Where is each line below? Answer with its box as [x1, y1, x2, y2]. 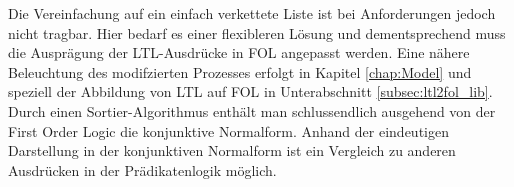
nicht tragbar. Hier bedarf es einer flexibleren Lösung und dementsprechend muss [8, 22, 506, 43]
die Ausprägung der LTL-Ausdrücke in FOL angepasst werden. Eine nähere [8, 42, 470, 63]
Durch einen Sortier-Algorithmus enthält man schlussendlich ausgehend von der [8, 100, 496, 121]
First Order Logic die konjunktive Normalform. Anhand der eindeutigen [8, 120, 449, 141]
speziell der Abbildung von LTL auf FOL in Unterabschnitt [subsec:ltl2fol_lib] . [8, 81, 493, 102]
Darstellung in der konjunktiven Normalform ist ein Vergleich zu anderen [8, 140, 456, 161]
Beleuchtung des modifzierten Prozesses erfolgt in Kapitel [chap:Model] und [8, 61, 472, 82]
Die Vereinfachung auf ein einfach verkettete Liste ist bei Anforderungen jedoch [8, 3, 496, 23]
